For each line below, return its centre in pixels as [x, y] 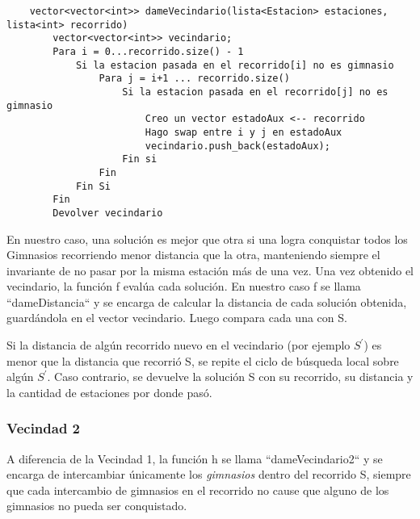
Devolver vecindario [108, 213]
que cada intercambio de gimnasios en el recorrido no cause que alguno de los [198, 490]
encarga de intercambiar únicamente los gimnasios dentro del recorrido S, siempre [209, 474]
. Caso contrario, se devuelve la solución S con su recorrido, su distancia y [230, 377]
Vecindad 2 [44, 428]
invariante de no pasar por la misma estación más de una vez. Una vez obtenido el [210, 270]
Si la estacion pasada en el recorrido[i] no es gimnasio [235, 65]
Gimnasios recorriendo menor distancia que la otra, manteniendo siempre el [193, 255]
